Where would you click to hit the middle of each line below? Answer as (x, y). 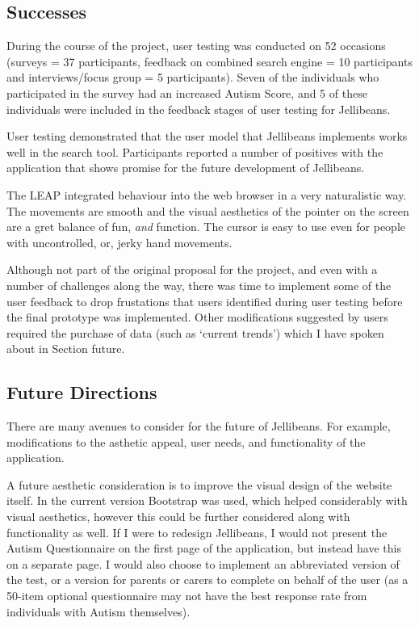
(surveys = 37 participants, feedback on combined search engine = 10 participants (209, 61)
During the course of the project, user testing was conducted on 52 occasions (196, 46)
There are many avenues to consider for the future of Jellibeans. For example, (199, 426)
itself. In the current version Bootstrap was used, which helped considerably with (207, 500)
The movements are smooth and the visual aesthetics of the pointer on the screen (208, 210)
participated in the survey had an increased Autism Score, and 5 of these (187, 92)
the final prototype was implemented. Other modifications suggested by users (197, 317)
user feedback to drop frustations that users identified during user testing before (205, 301)
